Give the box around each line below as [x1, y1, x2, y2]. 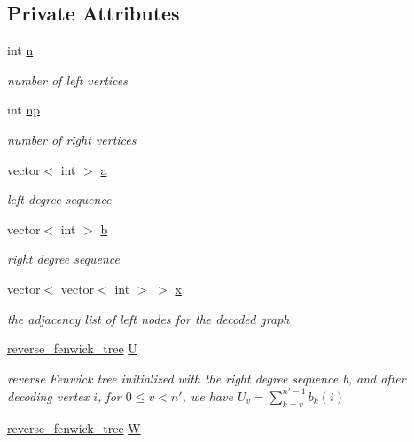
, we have [182, 386, 233, 405]
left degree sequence [7, 190, 112, 209]
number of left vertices [7, 70, 128, 89]
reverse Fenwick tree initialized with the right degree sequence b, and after [7, 368, 406, 387]
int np [7, 100, 40, 119]
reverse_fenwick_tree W [7, 418, 141, 437]
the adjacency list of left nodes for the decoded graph [7, 309, 290, 328]
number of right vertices [7, 130, 137, 148]
